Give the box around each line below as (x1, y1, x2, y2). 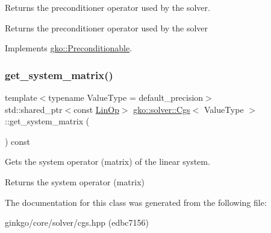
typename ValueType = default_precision (48, 91, 204, 103)
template (5, 91, 37, 103)
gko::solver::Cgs (133, 103, 190, 115)
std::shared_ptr (5, 103, 63, 115)
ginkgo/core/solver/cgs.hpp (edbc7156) (5, 216, 149, 229)
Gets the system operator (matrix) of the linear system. (5, 155, 210, 168)
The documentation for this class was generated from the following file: (5, 196, 267, 208)
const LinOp (73, 103, 119, 115)
